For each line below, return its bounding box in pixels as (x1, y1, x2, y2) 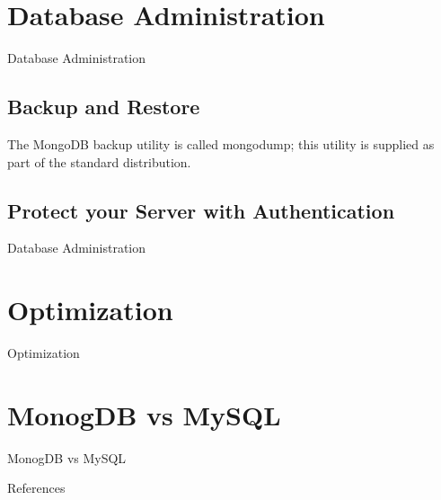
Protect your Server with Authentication (7, 196, 395, 224)
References (7, 478, 66, 497)
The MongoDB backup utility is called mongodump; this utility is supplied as (7, 134, 435, 153)
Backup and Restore (7, 93, 200, 121)
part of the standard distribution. (7, 152, 191, 171)
